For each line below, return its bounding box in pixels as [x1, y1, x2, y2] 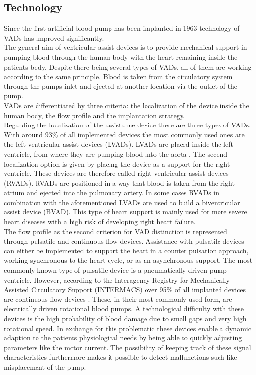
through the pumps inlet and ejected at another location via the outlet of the [4, 81, 238, 91]
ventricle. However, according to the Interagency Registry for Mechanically [4, 274, 230, 285]
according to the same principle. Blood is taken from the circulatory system [4, 71, 233, 82]
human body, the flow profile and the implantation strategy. [4, 110, 185, 120]
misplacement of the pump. [4, 361, 86, 372]
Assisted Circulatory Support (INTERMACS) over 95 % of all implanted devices [4, 284, 246, 294]
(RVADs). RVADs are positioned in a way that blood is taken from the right [4, 177, 235, 188]
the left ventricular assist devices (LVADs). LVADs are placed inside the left [4, 139, 233, 149]
